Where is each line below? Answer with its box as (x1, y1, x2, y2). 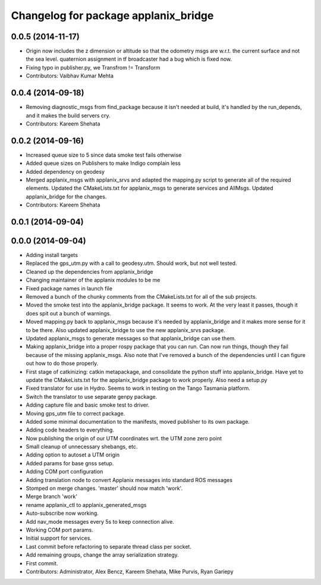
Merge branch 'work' (26, 493, 77, 500)
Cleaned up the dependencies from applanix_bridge (26, 268, 154, 275)
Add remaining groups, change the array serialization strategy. (26, 551, 180, 559)
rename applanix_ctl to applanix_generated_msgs (26, 501, 147, 508)
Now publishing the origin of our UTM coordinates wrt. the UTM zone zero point (26, 434, 222, 442)
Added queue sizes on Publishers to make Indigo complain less (26, 159, 181, 167)
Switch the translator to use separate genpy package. (26, 393, 158, 400)
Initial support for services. (26, 534, 92, 542)
